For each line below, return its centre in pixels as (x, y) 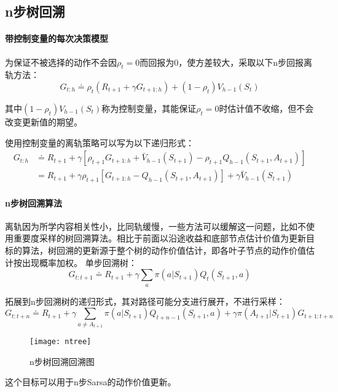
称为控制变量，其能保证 (149, 108)
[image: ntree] (61, 342)
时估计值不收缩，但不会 (266, 108)
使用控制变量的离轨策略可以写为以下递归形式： (100, 142)
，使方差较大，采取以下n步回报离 (246, 62)
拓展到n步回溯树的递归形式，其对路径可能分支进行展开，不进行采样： (145, 301)
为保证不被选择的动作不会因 (61, 62)
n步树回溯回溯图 (62, 361)
